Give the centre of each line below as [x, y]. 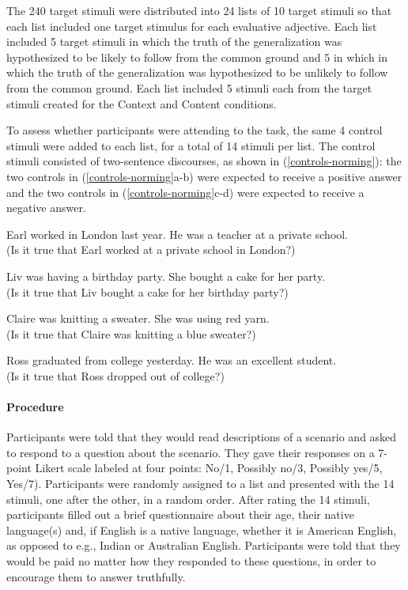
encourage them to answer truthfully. [96, 576]
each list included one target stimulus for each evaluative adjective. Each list [192, 26]
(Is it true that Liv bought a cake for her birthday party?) [147, 291]
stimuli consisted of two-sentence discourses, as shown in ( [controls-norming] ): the [204, 161]
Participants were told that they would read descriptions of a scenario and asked [202, 437]
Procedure [35, 407]
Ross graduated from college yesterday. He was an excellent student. [172, 360]
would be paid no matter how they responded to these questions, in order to [191, 561]
